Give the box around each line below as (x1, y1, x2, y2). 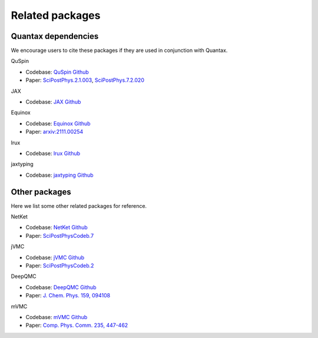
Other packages (11, 187, 71, 197)
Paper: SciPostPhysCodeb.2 (25, 262, 94, 269)
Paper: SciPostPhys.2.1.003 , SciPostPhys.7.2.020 (25, 77, 144, 84)
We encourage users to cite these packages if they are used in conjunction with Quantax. (11, 47, 228, 54)
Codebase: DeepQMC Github (25, 283, 97, 291)
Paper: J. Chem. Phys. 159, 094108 (25, 292, 111, 299)
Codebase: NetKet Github (25, 224, 88, 231)
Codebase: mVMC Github (25, 313, 88, 320)
